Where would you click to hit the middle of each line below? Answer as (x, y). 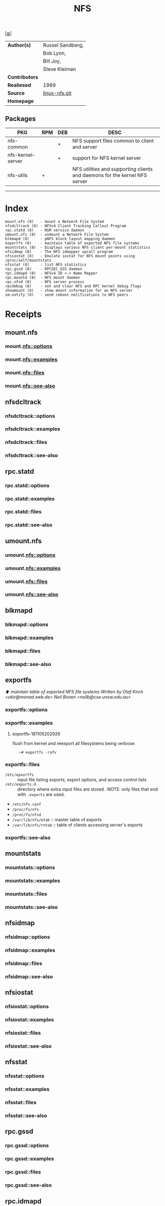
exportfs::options (27, 710)
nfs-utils (18, 175)
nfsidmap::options (28, 937)
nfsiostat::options (27, 1007)
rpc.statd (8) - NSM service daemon (45, 230)
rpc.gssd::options (27, 1145)
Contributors (23, 77)
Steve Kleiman (59, 69)
